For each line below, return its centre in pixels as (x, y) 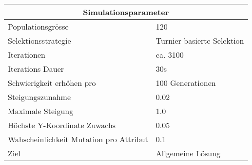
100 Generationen (186, 83)
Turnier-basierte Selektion (200, 41)
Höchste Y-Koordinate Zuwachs (62, 125)
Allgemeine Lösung (188, 153)
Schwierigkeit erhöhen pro (52, 83)
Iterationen (27, 55)
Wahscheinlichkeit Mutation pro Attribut (78, 139)
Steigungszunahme (39, 97)
